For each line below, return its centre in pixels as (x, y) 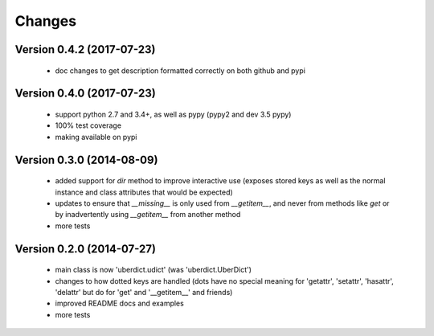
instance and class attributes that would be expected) (144, 192)
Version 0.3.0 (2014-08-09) (86, 160)
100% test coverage (88, 125)
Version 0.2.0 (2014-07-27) (86, 249)
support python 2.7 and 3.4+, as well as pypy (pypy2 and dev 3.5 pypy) (173, 114)
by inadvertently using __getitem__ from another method (148, 215)
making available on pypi (96, 137)
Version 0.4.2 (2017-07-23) (85, 49)
